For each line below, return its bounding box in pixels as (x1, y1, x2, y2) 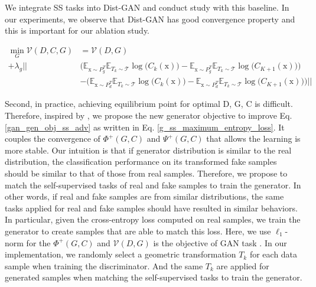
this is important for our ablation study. (5, 24, 150, 37)
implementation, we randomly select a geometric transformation (5, 248, 236, 260)
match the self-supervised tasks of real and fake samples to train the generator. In (5, 178, 301, 191)
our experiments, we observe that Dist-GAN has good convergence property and (5, 12, 295, 25)
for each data (249, 248, 298, 260)
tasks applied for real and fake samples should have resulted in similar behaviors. (5, 201, 298, 214)
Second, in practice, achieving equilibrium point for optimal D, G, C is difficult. (5, 97, 293, 110)
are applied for (216, 259, 269, 272)
